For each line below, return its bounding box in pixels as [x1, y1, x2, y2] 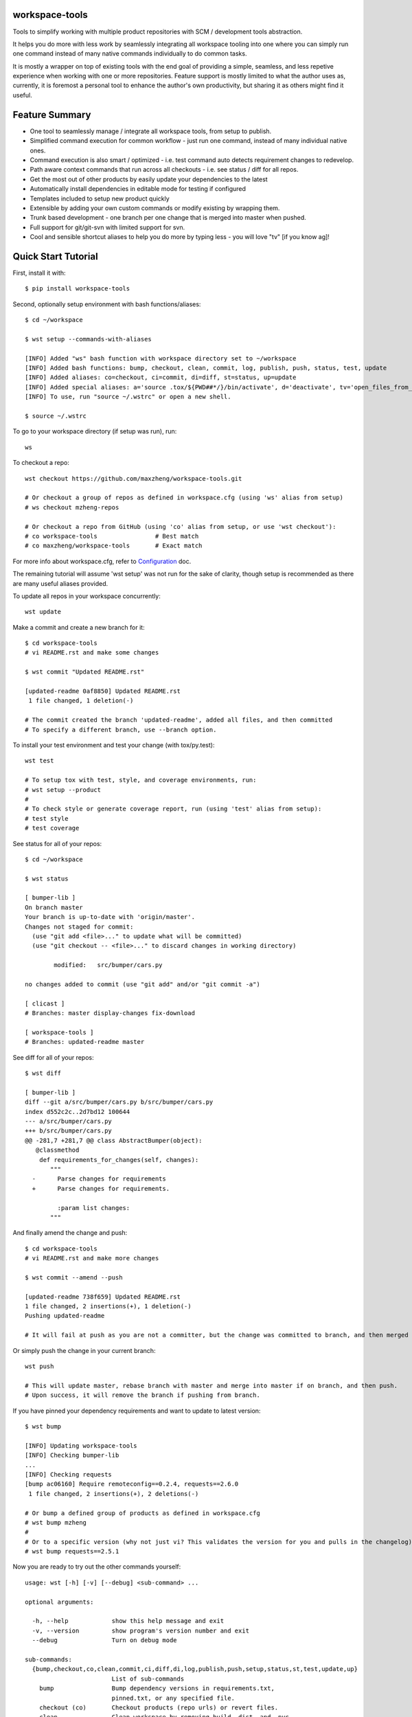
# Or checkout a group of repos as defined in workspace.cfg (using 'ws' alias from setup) [25, 494, 343, 501]
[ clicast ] [25, 999, 65, 1008]
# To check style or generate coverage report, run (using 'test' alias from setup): [25, 805, 322, 813]
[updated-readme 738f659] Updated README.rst [25, 1293, 181, 1301]
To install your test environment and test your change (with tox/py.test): [12, 740, 215, 749]
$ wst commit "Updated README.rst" [25, 668, 145, 676]
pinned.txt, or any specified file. [111, 1694, 235, 1702]
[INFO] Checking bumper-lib [25, 1451, 119, 1459]
